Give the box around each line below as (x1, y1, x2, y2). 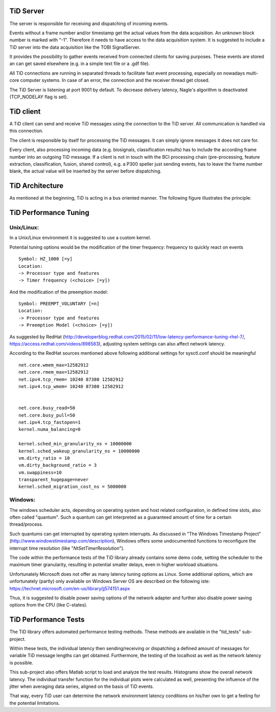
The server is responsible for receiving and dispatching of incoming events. (9, 20, 169, 27)
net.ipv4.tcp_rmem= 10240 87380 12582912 (18, 376, 124, 382)
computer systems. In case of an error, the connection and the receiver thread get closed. (20, 77, 210, 83)
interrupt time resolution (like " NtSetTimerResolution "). (9, 545, 125, 551)
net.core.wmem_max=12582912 (18, 362, 89, 368)
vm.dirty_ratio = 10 (18, 455, 70, 461)
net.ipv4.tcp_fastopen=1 (18, 419, 81, 425)
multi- (246, 70, 259, 76)
